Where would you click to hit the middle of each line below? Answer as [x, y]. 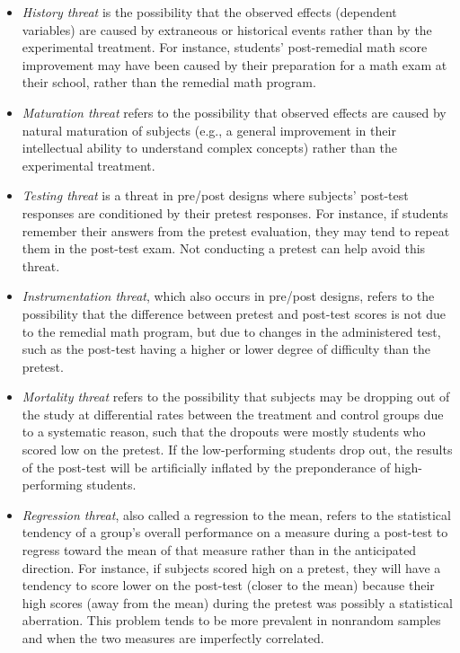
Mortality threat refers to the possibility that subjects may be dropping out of [236, 397]
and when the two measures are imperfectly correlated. [173, 638]
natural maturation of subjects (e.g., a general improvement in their [209, 130]
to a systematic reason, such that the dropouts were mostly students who [224, 432]
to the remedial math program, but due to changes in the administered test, [231, 331]
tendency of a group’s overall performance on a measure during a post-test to [235, 532]
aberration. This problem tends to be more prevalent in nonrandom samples [231, 620]
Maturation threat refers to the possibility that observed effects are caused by [234, 112]
